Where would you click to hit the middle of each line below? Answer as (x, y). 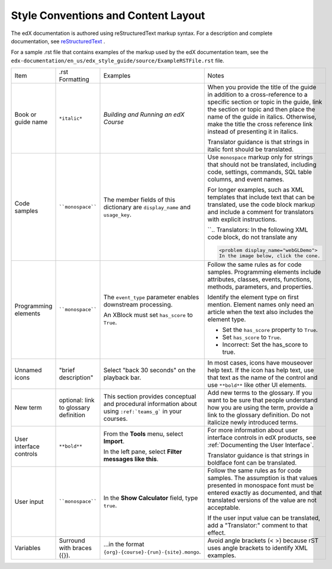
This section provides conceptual (150, 396)
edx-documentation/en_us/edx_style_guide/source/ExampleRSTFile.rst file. (117, 60)
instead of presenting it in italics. (253, 132)
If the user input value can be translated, (264, 517)
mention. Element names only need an (261, 304)
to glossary (75, 407)
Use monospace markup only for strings (260, 157)
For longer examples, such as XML (256, 190)
